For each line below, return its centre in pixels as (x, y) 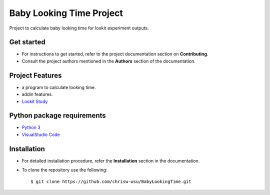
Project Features (35, 75)
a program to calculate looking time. (59, 87)
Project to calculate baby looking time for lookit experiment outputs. (79, 28)
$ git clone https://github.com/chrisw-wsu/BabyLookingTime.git (111, 181)
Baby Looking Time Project (66, 13)
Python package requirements (57, 116)
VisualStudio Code (41, 134)
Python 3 (31, 127)
